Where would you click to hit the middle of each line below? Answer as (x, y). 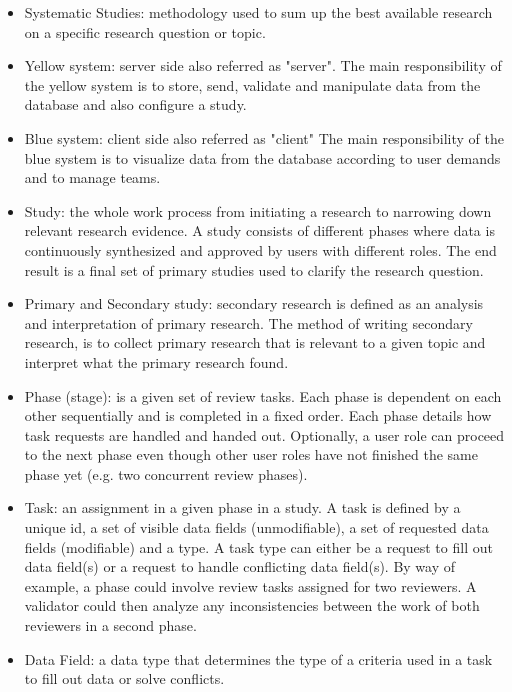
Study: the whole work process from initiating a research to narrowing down (258, 210)
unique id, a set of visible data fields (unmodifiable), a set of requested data (256, 527)
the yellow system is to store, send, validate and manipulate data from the (252, 84)
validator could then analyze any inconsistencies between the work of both (252, 605)
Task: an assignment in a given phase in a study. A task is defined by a (242, 507)
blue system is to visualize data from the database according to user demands (262, 157)
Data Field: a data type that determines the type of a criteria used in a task (258, 658)
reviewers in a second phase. (110, 625)
